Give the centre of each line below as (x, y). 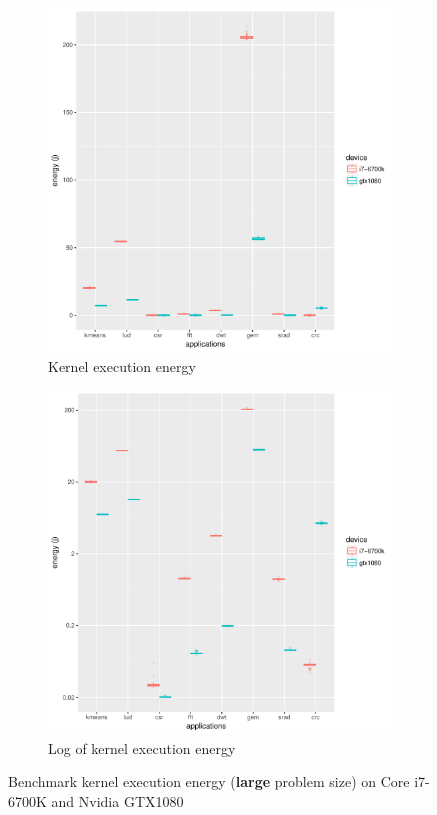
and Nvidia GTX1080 (117, 800)
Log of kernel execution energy (142, 747)
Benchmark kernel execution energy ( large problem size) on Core (209, 781)
